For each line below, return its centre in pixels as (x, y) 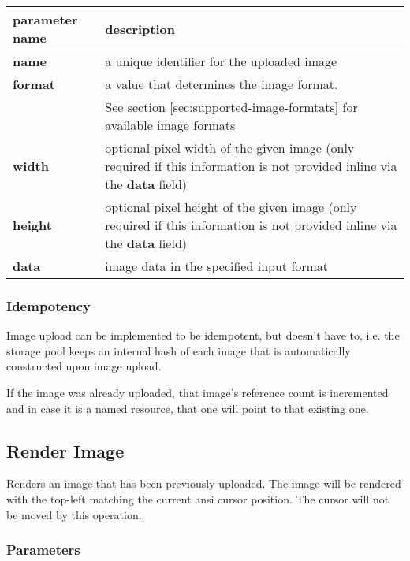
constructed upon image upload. (84, 366)
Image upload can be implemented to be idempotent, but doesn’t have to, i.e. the (203, 335)
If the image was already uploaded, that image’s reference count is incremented (198, 392)
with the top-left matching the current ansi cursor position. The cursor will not (198, 498)
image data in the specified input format (217, 266)
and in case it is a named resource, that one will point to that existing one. (188, 408)
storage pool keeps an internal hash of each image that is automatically (179, 350)
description (140, 28)
